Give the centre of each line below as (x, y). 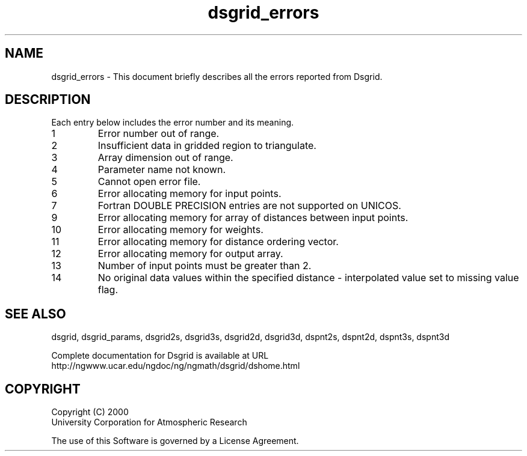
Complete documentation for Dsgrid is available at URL (160, 356)
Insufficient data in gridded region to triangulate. (207, 146)
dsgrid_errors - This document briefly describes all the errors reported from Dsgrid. (217, 76)
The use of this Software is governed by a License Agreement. (175, 441)
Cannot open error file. (149, 182)
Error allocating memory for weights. (180, 230)
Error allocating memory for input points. (190, 194)
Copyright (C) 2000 (90, 412)
